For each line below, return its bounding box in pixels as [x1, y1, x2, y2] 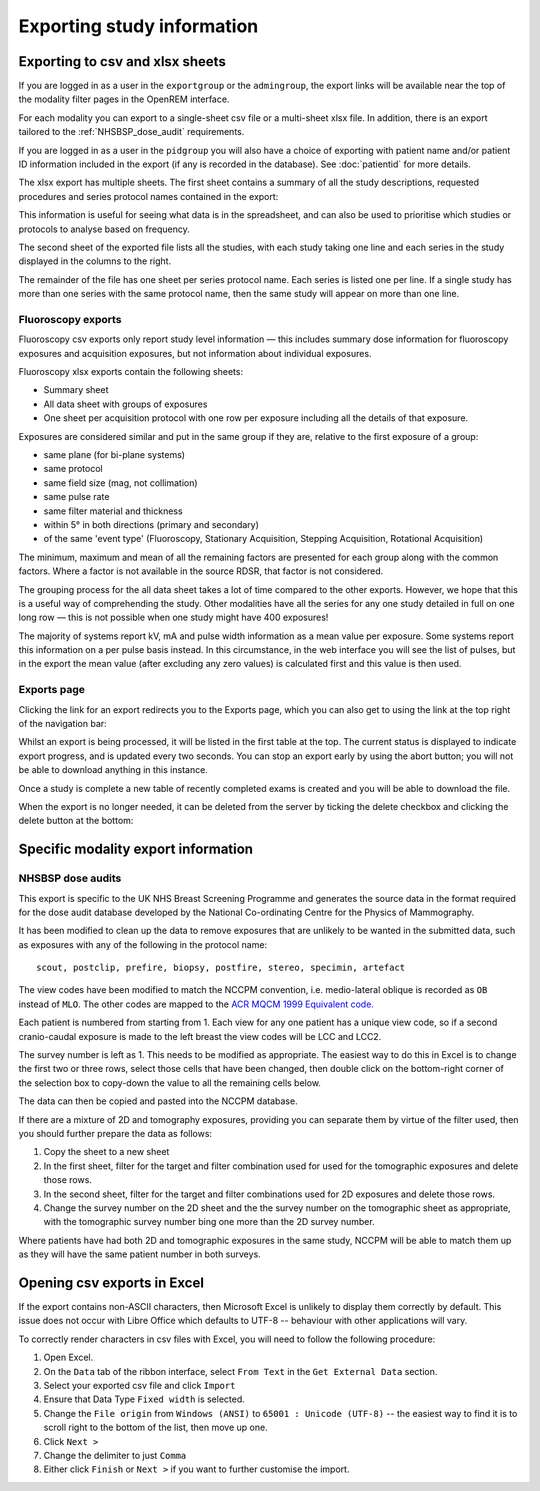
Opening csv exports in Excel [18, 1274, 205, 1291]
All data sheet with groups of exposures [43, 398, 208, 410]
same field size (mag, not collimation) [43, 476, 199, 489]
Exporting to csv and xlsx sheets [18, 53, 227, 70]
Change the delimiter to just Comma [43, 1449, 187, 1461]
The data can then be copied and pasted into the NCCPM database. [18, 1095, 299, 1107]
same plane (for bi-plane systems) [43, 449, 185, 461]
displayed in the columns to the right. [18, 255, 172, 267]
